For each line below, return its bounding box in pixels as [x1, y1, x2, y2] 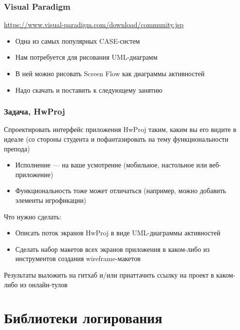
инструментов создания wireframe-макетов [15, 253, 141, 264]
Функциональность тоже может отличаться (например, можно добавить [15, 185, 226, 196]
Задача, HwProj [4, 105, 65, 117]
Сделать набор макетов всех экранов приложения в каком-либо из [15, 244, 210, 254]
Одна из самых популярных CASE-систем [15, 35, 140, 46]
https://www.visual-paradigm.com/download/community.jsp [4, 19, 184, 30]
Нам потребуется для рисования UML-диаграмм [15, 52, 158, 62]
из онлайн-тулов [20, 279, 68, 289]
